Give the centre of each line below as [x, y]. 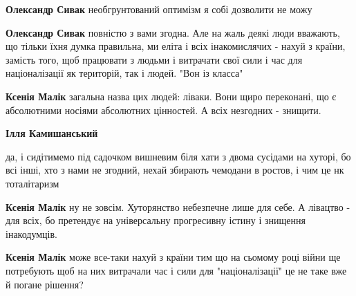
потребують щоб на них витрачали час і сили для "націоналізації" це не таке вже [176, 270]
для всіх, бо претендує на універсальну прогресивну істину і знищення [156, 220]
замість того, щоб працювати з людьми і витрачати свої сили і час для [154, 59]
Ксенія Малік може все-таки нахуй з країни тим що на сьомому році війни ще [173, 257]
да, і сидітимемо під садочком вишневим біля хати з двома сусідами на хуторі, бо [178, 156]
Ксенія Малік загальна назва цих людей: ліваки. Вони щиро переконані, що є [171, 96]
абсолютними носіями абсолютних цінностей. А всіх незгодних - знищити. [163, 110]
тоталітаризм [32, 183]
